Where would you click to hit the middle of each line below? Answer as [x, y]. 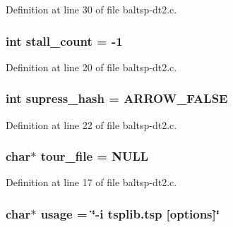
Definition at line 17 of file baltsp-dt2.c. [91, 182]
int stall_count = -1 [64, 41]
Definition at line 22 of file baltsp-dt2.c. [91, 124]
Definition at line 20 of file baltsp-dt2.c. [91, 67]
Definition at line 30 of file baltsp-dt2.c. [91, 9]
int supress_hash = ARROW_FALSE [117, 98]
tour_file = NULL [95, 156]
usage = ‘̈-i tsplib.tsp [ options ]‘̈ [130, 213]
